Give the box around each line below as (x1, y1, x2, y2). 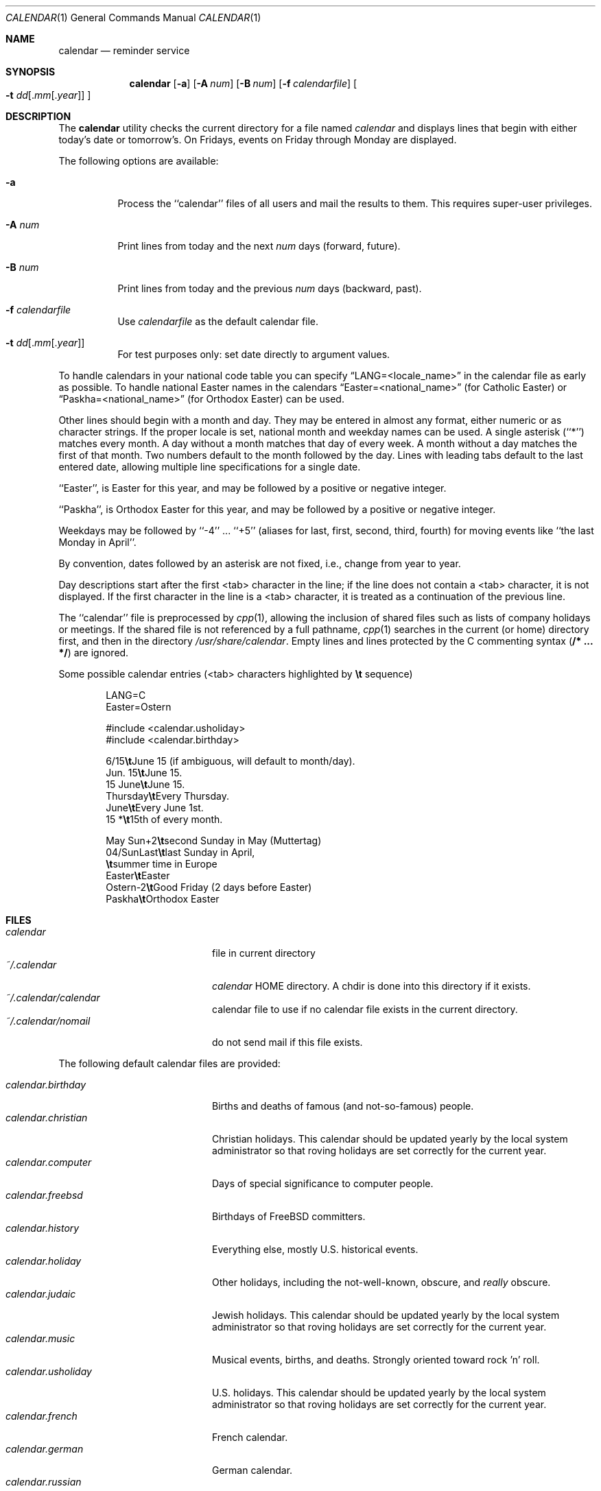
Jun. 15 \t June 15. (106, 767, 182, 778)
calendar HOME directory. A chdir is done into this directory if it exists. (212, 980, 531, 992)
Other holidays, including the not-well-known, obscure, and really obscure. (212, 1276, 551, 1288)
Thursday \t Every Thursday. (106, 790, 229, 802)
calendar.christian (5, 1112, 88, 1123)
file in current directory (212, 947, 316, 959)
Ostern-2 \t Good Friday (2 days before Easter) (106, 881, 312, 893)
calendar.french (5, 1410, 78, 1422)
